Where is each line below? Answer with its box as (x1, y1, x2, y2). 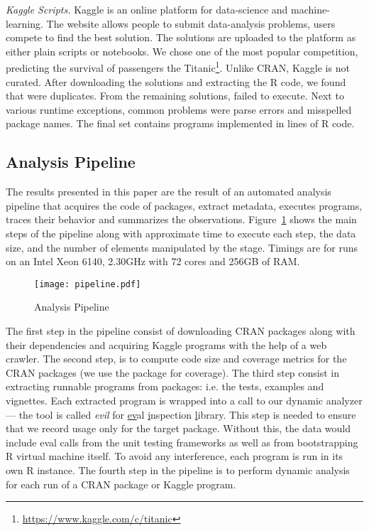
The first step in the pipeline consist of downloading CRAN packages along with (6, 323, 356, 338)
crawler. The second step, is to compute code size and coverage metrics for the (6, 351, 347, 366)
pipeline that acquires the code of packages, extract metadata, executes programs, (6, 198, 363, 213)
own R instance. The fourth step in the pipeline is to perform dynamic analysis (6, 462, 350, 477)
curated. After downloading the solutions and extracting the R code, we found (6, 74, 346, 89)
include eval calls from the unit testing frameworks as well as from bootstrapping (6, 434, 358, 449)
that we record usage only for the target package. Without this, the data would (6, 421, 351, 436)
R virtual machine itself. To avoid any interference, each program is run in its (6, 449, 343, 463)
